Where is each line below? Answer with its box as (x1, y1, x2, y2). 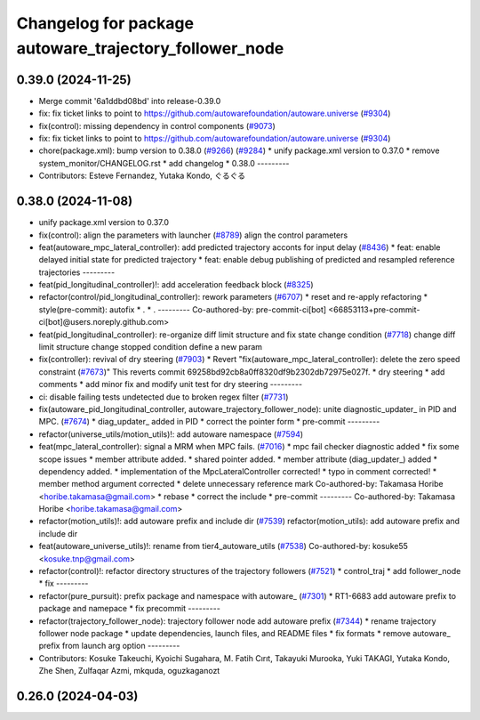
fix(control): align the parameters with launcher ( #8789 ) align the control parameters (38, 230, 348, 240)
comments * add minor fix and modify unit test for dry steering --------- (38, 379, 302, 390)
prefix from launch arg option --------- (38, 641, 180, 651)
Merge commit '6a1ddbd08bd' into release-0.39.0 (38, 95, 221, 106)
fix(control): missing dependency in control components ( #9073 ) (38, 120, 276, 131)
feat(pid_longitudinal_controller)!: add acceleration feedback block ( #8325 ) (38, 279, 315, 290)
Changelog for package (16, 13, 195, 33)
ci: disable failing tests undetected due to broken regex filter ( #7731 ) (38, 392, 289, 402)
